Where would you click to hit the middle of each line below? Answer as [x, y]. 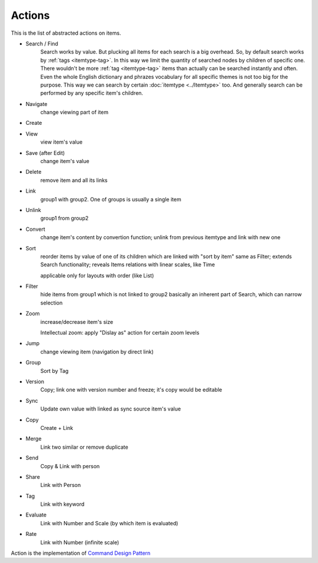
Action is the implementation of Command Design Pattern [81, 553]
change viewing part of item [74, 112]
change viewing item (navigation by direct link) [97, 352]
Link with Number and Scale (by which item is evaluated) [109, 523]
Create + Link [57, 428]
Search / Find [42, 44]
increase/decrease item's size [77, 322]
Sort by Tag [54, 370]
